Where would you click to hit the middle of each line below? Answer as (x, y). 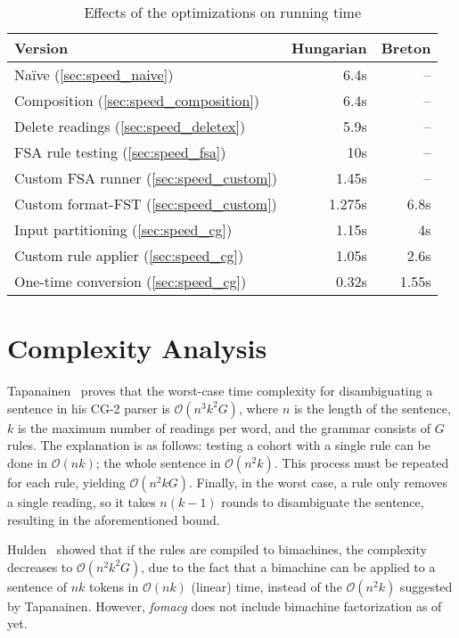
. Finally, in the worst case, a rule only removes (318, 482)
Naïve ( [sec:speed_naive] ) (94, 74)
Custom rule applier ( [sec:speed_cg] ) (129, 255)
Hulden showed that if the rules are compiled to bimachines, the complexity (217, 549)
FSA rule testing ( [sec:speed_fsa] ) (120, 152)
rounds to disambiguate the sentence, (323, 501)
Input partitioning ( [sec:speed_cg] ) (123, 229)
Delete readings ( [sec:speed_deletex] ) (130, 126)
